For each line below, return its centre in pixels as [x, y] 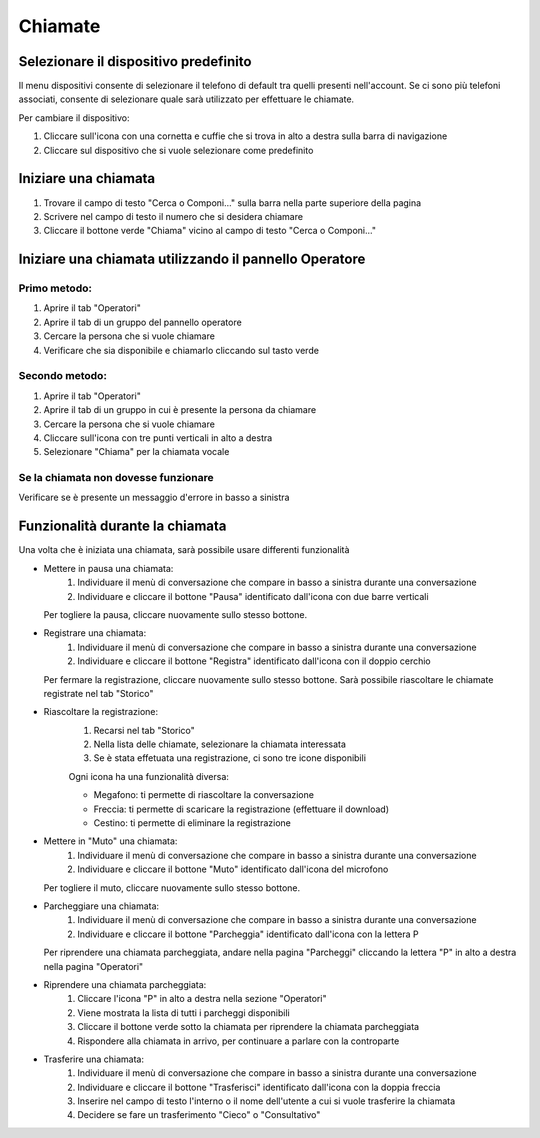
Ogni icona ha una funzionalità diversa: [149, 776]
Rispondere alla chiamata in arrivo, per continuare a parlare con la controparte [238, 1041]
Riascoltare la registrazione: [101, 712]
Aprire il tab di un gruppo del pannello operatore [142, 322]
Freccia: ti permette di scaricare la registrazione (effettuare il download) [241, 809]
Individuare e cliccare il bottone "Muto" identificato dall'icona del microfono [233, 869]
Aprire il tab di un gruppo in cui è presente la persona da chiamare [180, 410]
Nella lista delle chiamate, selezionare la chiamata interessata [220, 744]
